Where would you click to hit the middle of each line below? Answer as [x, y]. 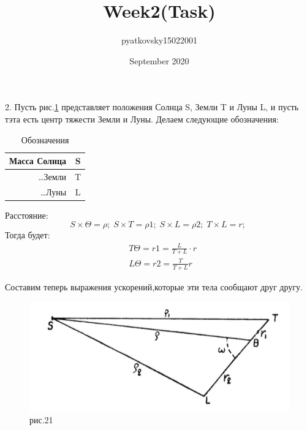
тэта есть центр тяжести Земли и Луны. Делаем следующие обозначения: [142, 119]
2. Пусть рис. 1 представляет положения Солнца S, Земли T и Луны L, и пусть [152, 107]
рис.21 [41, 420]
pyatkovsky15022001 [159, 40]
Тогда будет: [28, 235]
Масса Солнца [38, 161]
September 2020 [159, 60]
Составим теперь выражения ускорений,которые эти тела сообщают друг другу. [154, 286]
